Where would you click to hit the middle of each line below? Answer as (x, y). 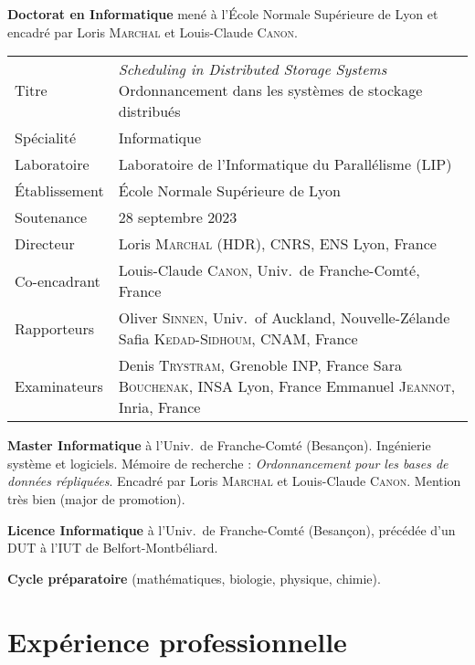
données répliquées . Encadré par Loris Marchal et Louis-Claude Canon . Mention (234, 481)
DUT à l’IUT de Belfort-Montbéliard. (113, 548)
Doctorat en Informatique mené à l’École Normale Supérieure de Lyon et (223, 14)
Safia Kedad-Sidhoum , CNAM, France (238, 339)
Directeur (45, 244)
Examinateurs (59, 386)
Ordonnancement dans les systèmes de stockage (270, 90)
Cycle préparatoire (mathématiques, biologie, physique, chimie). (194, 578)
